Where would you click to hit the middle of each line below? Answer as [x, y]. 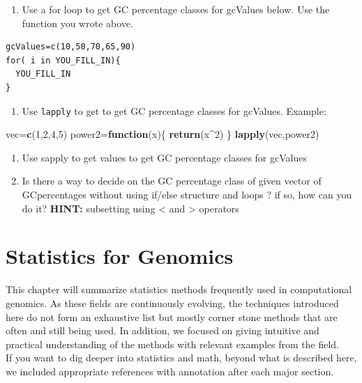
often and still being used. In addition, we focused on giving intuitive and [163, 330]
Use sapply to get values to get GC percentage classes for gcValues [164, 157]
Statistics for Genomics [120, 256]
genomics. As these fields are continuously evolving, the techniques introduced [172, 303]
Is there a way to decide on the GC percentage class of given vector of [172, 181]
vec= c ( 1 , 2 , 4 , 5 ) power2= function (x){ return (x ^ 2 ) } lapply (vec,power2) [163, 134]
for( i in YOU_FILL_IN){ [63, 60]
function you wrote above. [77, 23]
